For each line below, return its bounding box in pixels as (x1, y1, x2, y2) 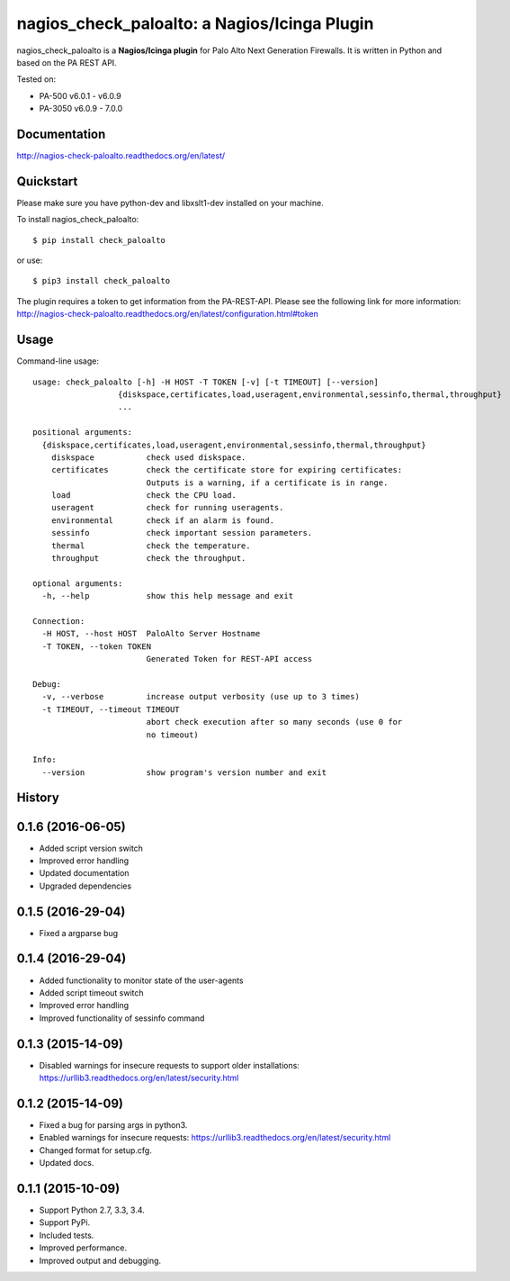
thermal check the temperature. (50, 540, 251, 551)
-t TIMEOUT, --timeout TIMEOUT (41, 704, 180, 715)
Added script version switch (39, 843, 144, 853)
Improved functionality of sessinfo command (39, 1013, 205, 1024)
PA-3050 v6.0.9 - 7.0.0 (39, 104, 123, 114)
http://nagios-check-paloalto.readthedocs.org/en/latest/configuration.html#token (16, 309, 318, 320)
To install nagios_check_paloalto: (16, 214, 139, 225)
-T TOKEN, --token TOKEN (41, 641, 152, 652)
